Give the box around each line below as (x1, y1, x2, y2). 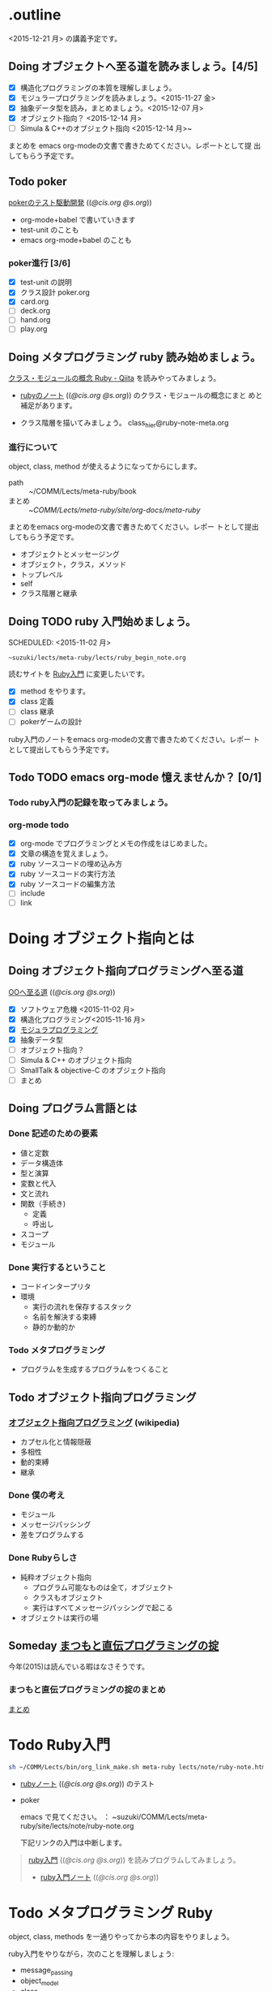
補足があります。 (19, 400, 77, 411)
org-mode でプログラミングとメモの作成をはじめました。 (19, 839, 212, 849)
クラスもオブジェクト (32, 1592, 104, 1602)
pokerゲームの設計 (19, 717, 83, 727)
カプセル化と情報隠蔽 (19, 1437, 91, 1447)
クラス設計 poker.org (19, 287, 91, 297)
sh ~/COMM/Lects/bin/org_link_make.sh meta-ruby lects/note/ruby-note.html (8, 1763, 270, 1771)
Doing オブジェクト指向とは (8, 929, 194, 948)
